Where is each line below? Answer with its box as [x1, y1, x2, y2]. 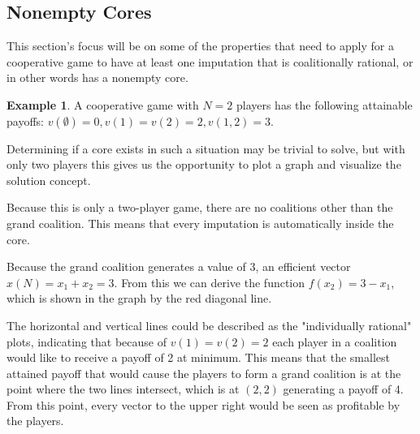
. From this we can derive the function [114, 273, 305, 290]
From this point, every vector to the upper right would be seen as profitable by [6, 396, 401, 413]
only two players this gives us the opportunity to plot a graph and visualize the [6, 156, 401, 173]
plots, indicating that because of [6, 333, 167, 350]
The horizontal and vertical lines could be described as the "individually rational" [6, 316, 412, 333]
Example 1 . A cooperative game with [6, 96, 199, 113]
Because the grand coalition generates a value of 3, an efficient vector [6, 258, 351, 275]
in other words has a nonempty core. [6, 69, 188, 86]
